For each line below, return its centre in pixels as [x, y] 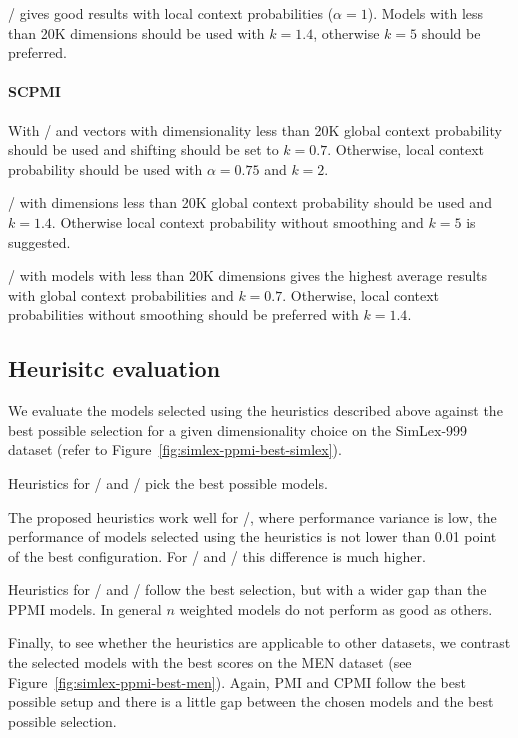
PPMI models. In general [85, 608]
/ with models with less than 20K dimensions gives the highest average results [248, 275]
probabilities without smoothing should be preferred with [183, 314]
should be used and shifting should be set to [143, 149]
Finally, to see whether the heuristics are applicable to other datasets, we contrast [259, 642]
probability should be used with [105, 168]
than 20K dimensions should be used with [136, 32]
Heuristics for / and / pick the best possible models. [168, 482]
